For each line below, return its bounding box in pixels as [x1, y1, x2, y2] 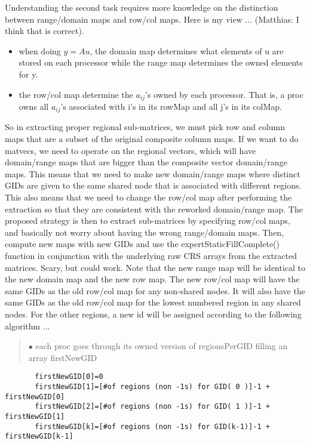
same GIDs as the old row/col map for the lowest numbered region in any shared [5, 296, 301, 309]
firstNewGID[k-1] [5, 432, 73, 441]
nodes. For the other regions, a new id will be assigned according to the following [5, 307, 302, 320]
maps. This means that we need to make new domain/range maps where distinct [5, 167, 300, 180]
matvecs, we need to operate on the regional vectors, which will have [5, 144, 256, 156]
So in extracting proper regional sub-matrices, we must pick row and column [5, 121, 286, 133]
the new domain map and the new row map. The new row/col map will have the [5, 273, 300, 285]
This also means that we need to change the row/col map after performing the [5, 191, 292, 203]
